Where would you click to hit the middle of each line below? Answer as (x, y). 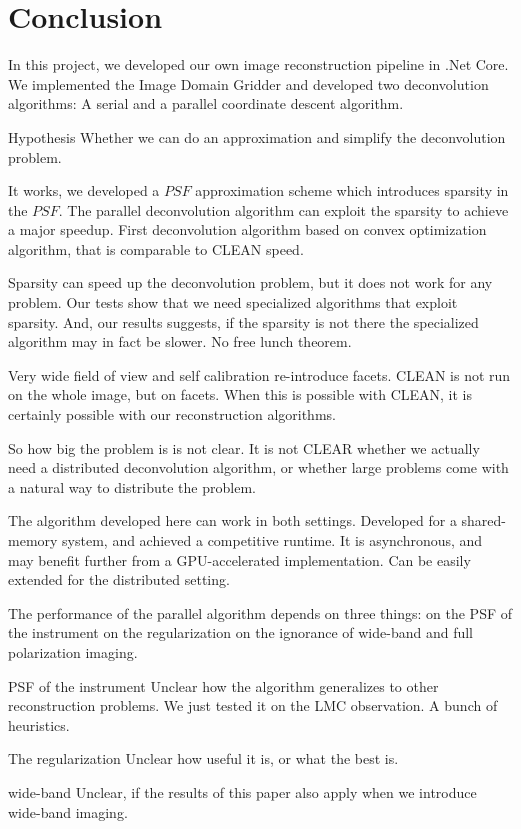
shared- (484, 520)
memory (33, 540)
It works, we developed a (84, 190)
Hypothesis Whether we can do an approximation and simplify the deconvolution (257, 136)
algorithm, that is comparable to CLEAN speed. (156, 248)
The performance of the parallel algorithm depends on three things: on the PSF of (260, 612)
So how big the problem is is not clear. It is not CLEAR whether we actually (244, 447)
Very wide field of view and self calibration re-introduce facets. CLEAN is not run (259, 374)
